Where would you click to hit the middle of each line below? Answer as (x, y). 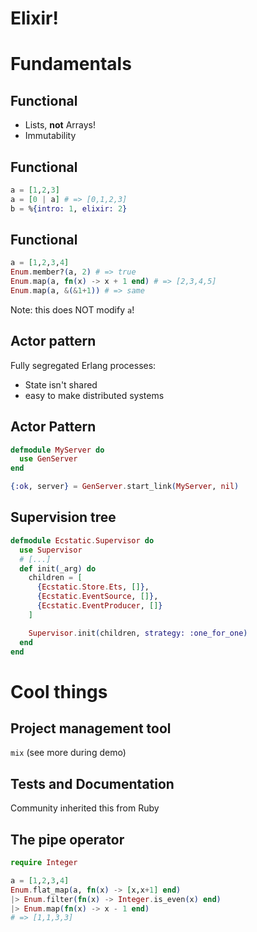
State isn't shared (61, 384)
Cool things (59, 691)
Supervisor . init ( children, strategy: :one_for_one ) (138, 633)
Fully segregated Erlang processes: (83, 365)
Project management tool (91, 728)
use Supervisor (51, 550)
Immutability (50, 136)
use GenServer (48, 459)
